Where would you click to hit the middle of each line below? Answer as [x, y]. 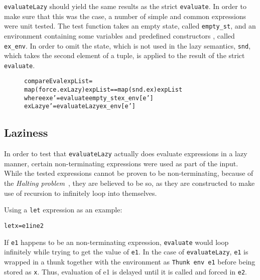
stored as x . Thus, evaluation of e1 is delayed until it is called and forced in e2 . [125, 271]
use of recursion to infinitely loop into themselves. [81, 193]
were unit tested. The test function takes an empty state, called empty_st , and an [130, 26]
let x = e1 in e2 [24, 226]
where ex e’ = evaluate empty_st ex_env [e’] [89, 98]
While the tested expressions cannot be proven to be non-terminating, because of [129, 173]
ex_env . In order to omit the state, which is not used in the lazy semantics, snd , [127, 45]
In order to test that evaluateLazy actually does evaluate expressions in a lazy [126, 154]
